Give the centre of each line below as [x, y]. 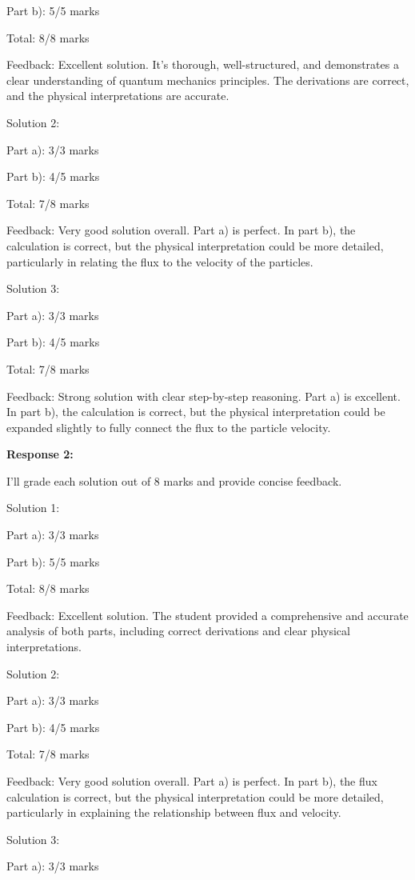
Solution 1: [33, 508]
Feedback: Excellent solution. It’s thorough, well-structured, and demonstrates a [203, 64]
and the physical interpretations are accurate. [118, 96]
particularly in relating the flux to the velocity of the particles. [160, 261]
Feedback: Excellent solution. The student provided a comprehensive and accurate [207, 615]
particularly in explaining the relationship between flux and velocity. [174, 812]
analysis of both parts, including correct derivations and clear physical [178, 631]
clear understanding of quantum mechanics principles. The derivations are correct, [208, 80]
